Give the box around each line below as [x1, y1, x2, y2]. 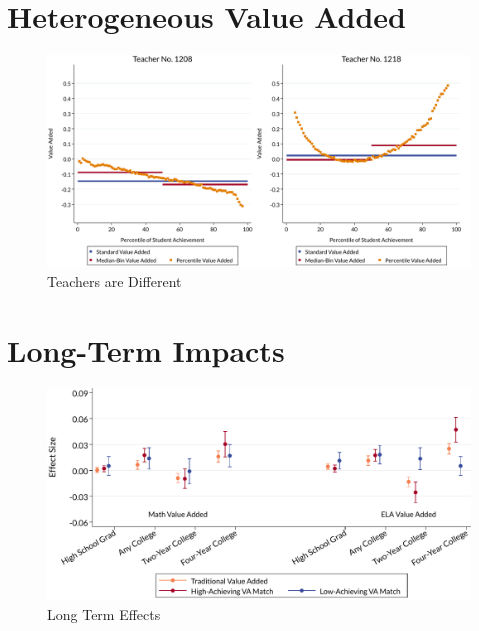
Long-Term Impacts [7, 329, 285, 370]
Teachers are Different [47, 270, 182, 291]
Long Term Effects [47, 604, 161, 625]
